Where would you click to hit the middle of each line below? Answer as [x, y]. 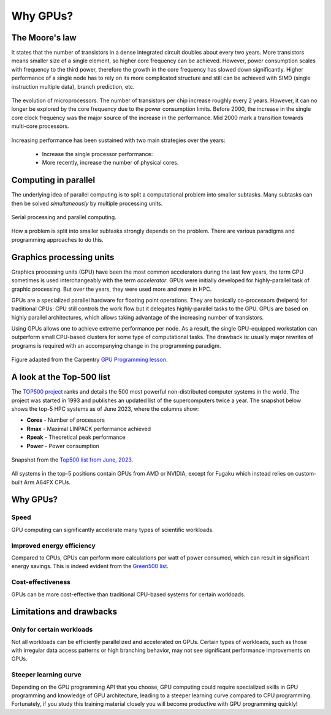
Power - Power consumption [63, 446]
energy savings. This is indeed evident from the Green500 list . [90, 566]
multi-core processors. [40, 126]
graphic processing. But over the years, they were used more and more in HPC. [112, 289]
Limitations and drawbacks [64, 612]
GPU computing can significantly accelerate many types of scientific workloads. [112, 530]
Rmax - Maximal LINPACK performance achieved [89, 429]
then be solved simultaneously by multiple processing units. [87, 203]
